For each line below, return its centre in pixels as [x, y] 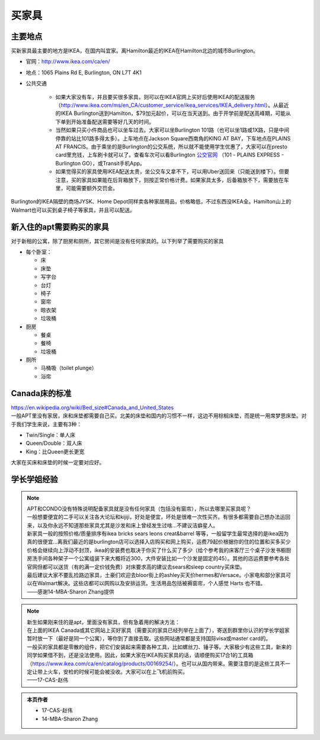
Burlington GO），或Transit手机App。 [100, 163]
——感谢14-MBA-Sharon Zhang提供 [71, 591]
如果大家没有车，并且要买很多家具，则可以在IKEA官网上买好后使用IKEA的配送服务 [155, 97]
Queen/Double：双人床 [54, 443]
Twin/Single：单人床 [51, 435]
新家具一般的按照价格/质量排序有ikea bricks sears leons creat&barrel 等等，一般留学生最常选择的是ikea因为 [158, 534]
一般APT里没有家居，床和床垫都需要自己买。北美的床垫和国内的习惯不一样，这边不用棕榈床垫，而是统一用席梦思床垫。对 [159, 416]
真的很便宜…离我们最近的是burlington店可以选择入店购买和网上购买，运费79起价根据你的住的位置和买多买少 [159, 542]
